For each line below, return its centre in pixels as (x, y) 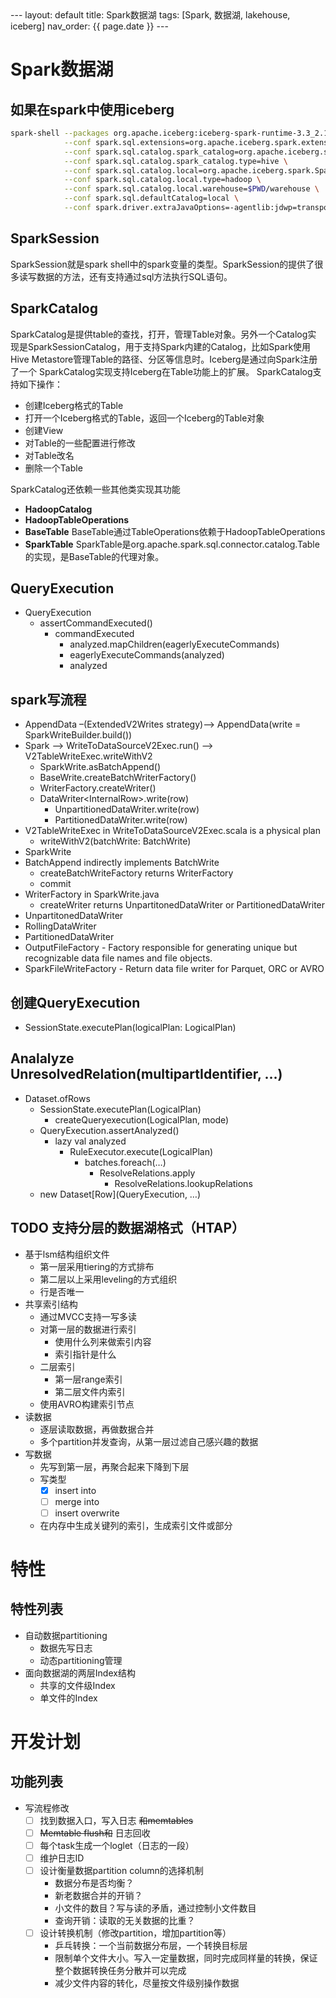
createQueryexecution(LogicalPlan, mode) (142, 1119)
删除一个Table (53, 468)
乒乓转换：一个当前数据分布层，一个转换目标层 (151, 1946)
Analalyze (42, 1058)
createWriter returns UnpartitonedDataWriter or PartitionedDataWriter (182, 905)
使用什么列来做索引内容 (103, 1341)
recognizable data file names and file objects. (118, 958)
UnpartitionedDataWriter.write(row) (127, 809)
